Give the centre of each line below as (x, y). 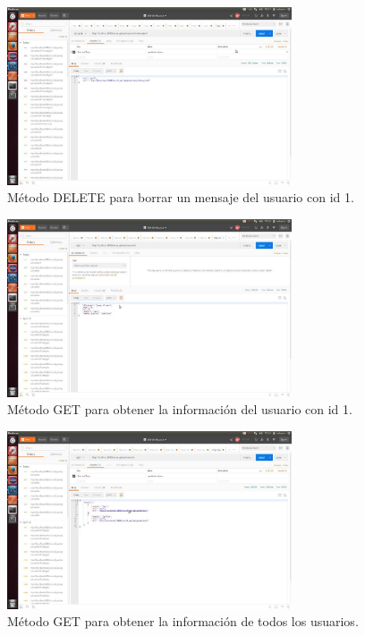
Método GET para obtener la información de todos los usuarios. (183, 621)
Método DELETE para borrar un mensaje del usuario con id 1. (181, 197)
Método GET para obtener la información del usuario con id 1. (180, 409)
